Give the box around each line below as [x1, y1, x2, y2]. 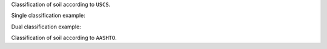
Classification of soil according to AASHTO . [11, 34, 117, 42]
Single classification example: [11, 12, 86, 19]
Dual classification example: [11, 23, 81, 30]
